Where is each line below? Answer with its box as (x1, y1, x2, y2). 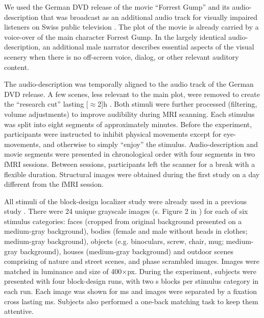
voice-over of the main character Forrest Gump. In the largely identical (4, 31, 226, 42)
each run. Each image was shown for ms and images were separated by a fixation (4, 286, 257, 297)
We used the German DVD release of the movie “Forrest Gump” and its (4, 2, 230, 12)
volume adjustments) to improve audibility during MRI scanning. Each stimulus (4, 108, 255, 119)
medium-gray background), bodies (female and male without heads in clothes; (4, 226, 248, 236)
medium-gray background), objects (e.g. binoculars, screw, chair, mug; (4, 236, 224, 247)
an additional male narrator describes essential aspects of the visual (42, 41, 254, 52)
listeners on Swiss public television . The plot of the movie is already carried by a (4, 21, 259, 32)
